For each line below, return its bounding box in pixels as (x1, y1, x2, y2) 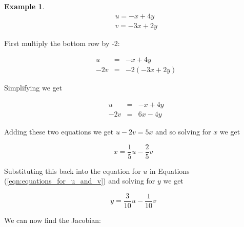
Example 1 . (4, 1, 45, 11)
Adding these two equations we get (4, 126, 114, 137)
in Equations (149, 165, 190, 176)
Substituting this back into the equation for (4, 165, 141, 176)
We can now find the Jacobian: (4, 214, 101, 225)
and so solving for (155, 126, 211, 137)
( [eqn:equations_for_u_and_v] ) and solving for (4, 175, 155, 186)
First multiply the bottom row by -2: (4, 37, 120, 48)
